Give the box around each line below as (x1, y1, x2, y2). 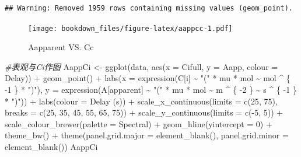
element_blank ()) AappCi (5, 141, 98, 152)
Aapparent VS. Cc (28, 41, 94, 53)
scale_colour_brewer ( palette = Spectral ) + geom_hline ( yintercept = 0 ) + (5, 117, 272, 130)
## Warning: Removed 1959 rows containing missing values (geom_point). (5, 4, 293, 12)
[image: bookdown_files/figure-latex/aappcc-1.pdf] (28, 24, 233, 33)
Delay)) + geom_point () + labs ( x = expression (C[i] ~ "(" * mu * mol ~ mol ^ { (5, 72, 290, 84)
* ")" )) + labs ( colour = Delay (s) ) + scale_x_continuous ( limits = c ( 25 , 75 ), (5, 95, 278, 107)
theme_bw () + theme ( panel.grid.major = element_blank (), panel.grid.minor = (5, 129, 289, 141)
